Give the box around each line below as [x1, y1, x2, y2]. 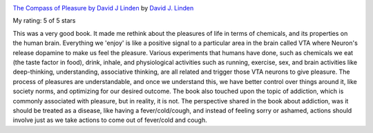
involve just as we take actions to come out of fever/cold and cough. [12, 116, 207, 124]
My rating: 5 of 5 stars [12, 17, 76, 25]
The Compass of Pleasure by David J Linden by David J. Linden [12, 4, 194, 12]
